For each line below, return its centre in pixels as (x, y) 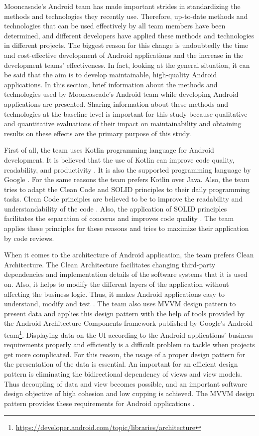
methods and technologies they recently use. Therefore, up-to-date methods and (126, 16)
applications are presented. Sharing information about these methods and (116, 104)
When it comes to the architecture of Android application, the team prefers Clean (129, 255)
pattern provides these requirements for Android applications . (99, 403)
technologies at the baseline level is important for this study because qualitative (126, 113)
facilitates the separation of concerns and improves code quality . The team (119, 218)
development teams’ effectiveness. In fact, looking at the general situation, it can (127, 65)
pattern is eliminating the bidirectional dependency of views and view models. (123, 374)
